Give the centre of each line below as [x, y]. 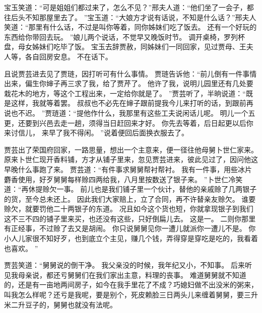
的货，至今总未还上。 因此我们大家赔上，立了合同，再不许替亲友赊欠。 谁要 [130, 199]
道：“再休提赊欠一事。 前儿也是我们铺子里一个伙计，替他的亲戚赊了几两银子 [130, 189]
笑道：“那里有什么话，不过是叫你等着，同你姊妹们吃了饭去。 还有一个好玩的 [130, 27]
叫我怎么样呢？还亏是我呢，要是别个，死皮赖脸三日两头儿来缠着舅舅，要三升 [131, 295]
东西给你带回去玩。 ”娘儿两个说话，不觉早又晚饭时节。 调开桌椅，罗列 [121, 36]
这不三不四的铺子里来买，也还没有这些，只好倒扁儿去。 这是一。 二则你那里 [130, 218]
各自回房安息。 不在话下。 [69, 56]
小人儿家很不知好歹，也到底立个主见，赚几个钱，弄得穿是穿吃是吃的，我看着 [131, 238]
